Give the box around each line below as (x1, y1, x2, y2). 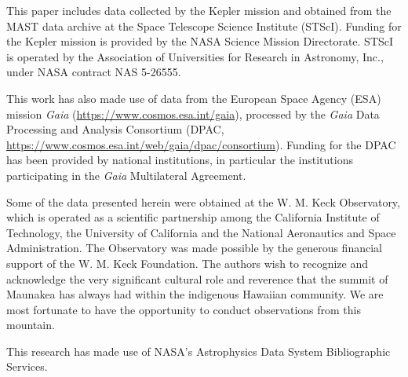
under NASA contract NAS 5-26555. (6, 64, 181, 80)
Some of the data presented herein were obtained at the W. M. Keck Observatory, (6, 193, 400, 210)
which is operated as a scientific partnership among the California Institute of (6, 209, 380, 225)
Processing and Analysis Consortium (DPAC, (6, 121, 224, 137)
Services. (6, 358, 48, 375)
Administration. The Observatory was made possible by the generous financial (6, 240, 382, 256)
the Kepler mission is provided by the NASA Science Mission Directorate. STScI (6, 33, 394, 49)
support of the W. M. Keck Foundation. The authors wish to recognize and (6, 254, 369, 271)
